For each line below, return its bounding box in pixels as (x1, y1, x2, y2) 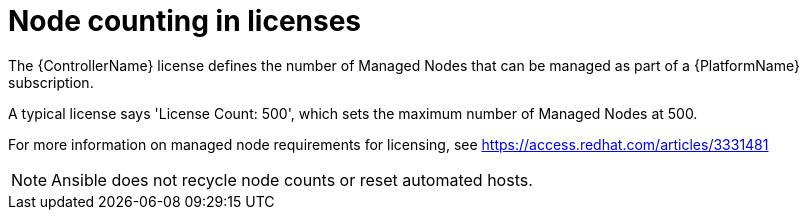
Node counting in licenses (8, 4, 362, 38)
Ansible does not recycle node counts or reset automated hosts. (51, 169, 533, 190)
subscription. (8, 73, 94, 91)
